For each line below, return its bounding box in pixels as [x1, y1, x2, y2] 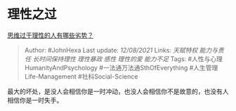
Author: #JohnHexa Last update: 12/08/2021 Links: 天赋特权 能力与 [24, 46, 218, 54]
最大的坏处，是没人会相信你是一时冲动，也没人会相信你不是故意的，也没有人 [7, 87, 229, 96]
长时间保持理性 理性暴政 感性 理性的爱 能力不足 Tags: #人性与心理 [32, 54, 223, 63]
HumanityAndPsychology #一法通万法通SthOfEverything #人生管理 [24, 63, 218, 72]
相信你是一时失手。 [7, 96, 63, 104]
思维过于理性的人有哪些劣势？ [7, 31, 93, 39]
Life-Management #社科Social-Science [24, 72, 138, 81]
